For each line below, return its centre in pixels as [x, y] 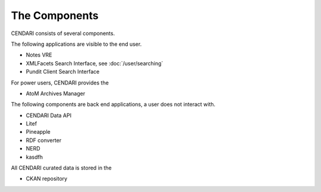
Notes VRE [39, 55]
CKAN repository [47, 179]
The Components [55, 15]
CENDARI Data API [48, 115]
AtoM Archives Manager [56, 93]
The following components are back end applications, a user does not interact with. [113, 105]
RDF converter [44, 140]
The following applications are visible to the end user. [76, 44]
